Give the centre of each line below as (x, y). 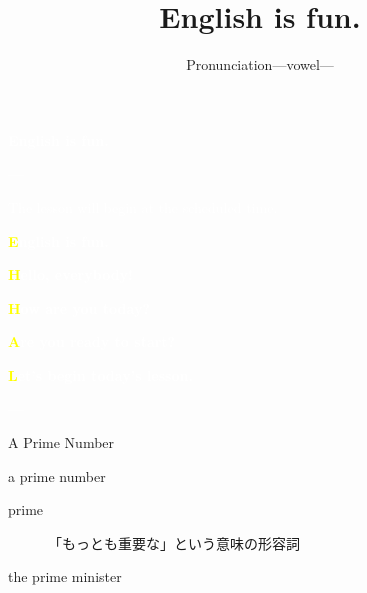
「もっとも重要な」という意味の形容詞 (174, 542)
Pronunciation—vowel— (260, 64)
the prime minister (65, 576)
